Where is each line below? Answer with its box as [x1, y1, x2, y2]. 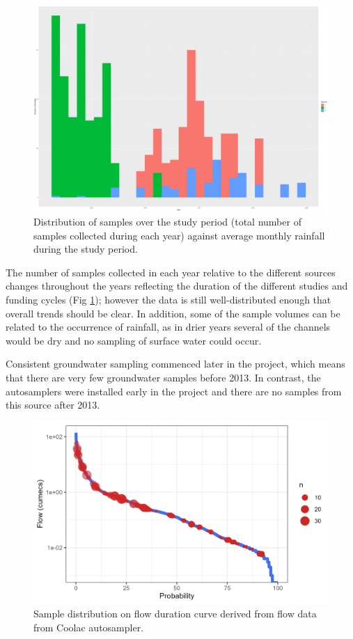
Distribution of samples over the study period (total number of [33, 214, 301, 229]
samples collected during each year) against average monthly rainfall [33, 228, 325, 242]
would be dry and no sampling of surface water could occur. [6, 333, 262, 347]
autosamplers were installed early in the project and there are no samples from [6, 384, 342, 398]
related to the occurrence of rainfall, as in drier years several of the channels [6, 319, 331, 334]
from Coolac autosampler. [33, 620, 144, 634]
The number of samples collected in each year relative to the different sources [6, 265, 336, 279]
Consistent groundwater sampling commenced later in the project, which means [6, 356, 345, 371]
